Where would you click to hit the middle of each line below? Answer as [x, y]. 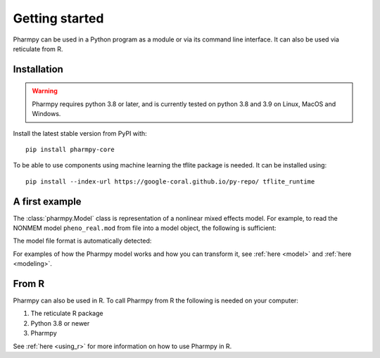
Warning [45, 91]
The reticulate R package [67, 314]
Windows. [46, 114]
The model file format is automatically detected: [82, 241]
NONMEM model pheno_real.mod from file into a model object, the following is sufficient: [145, 228]
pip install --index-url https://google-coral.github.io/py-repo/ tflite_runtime [170, 181]
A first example [47, 202]
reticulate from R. [38, 49]
